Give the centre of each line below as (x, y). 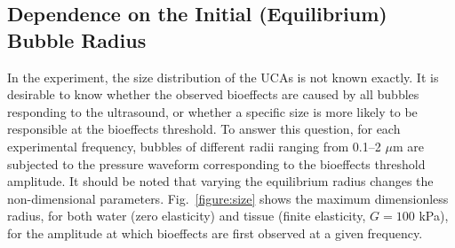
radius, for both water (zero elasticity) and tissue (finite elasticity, (187, 216)
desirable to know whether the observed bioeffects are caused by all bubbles (213, 94)
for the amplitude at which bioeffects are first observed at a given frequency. (215, 232)
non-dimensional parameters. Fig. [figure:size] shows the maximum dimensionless (228, 198)
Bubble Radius (77, 39)
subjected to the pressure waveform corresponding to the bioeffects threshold (216, 163)
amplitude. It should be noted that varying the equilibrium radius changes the (220, 181)
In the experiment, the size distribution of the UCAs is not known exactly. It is (223, 77)
